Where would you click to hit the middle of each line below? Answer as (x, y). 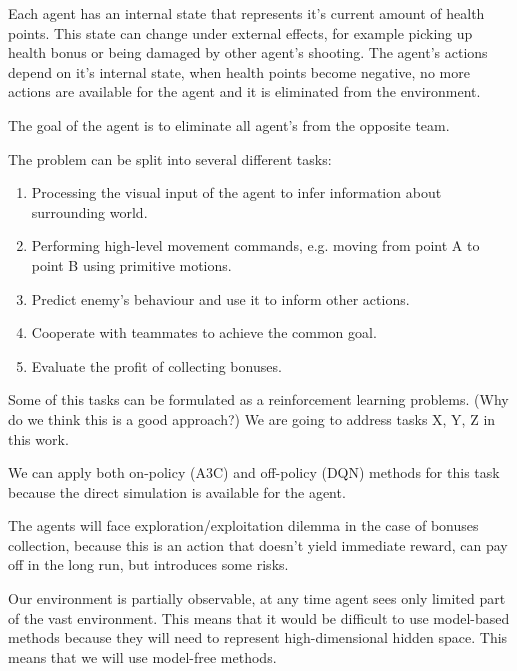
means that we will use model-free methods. (142, 656)
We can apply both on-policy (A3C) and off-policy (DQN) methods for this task (254, 472)
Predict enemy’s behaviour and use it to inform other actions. (220, 298)
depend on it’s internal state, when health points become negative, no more (239, 71)
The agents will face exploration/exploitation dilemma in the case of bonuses (243, 525)
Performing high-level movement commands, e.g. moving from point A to (255, 245)
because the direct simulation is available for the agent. (177, 491)
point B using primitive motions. (131, 264)
